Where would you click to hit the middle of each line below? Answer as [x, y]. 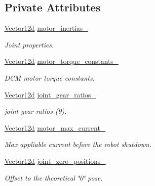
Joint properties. [29, 44]
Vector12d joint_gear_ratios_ [50, 94]
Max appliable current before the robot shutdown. [78, 144]
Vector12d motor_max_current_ [55, 127]
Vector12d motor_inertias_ [46, 28]
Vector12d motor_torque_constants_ [61, 61]
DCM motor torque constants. [50, 77]
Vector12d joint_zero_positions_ [55, 161]
